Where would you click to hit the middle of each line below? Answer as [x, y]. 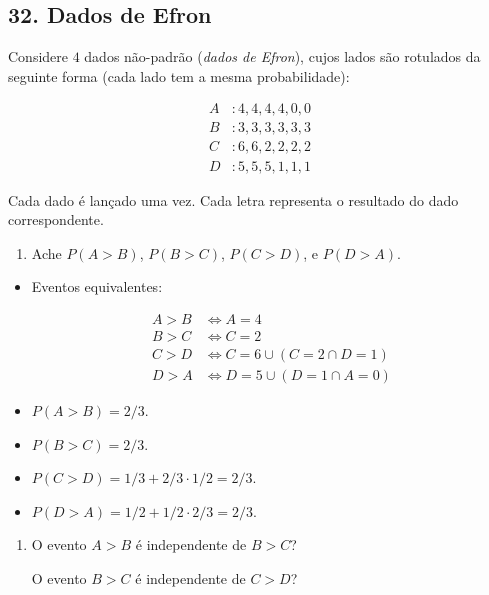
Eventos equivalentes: [97, 286]
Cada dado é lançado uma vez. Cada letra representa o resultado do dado [233, 199]
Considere [38, 56]
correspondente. [56, 219]
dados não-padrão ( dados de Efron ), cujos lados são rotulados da [282, 56]
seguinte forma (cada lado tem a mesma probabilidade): [179, 75]
